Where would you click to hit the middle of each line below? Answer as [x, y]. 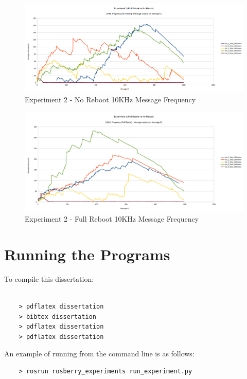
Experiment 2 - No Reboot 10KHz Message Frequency [110, 100]
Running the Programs [87, 254]
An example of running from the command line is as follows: [99, 354]
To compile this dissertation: [49, 278]
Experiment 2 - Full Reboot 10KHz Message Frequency [112, 219]
